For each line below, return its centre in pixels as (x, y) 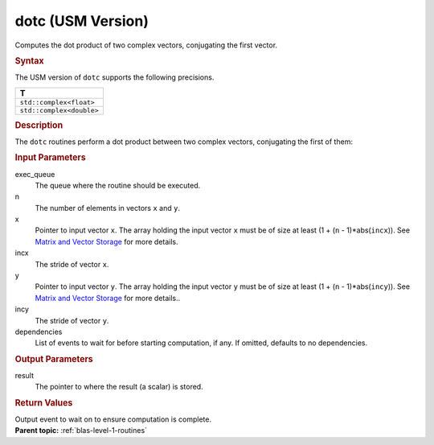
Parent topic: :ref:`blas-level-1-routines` (81, 431)
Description (39, 125)
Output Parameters (54, 359)
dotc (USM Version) (82, 21)
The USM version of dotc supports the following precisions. (115, 77)
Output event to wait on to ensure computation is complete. (113, 419)
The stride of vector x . (72, 264)
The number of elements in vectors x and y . (108, 208)
